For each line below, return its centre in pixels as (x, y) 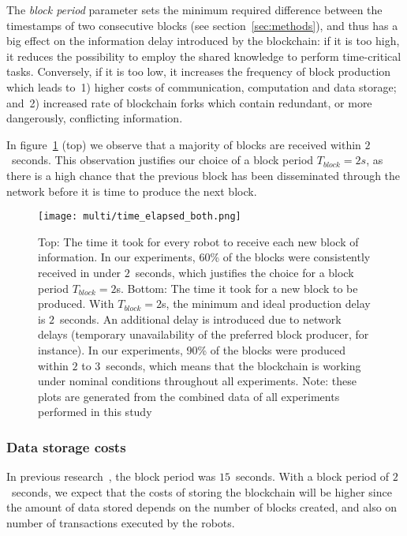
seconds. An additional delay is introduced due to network (201, 319)
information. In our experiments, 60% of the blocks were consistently (204, 257)
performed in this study (95, 412)
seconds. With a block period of (312, 476)
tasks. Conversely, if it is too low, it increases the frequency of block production (199, 71)
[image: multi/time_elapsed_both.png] (140, 217)
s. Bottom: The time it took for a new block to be (237, 288)
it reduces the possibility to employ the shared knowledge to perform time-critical (204, 56)
